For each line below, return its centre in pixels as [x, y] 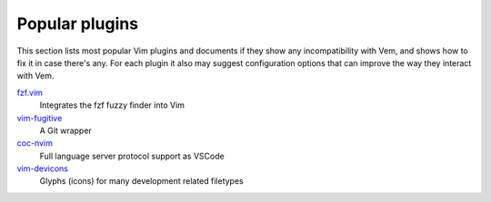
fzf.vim [30, 92]
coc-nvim [35, 143]
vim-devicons [42, 168]
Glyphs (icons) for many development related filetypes [142, 181]
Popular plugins [78, 24]
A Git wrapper [66, 130]
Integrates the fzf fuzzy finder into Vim [112, 105]
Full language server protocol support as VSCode [132, 156]
